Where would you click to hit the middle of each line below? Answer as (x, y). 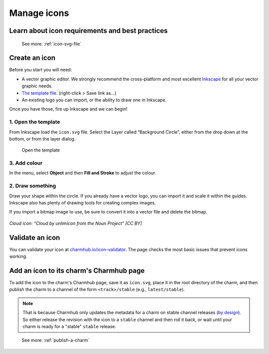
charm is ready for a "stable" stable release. (69, 326)
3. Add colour (26, 163)
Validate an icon (35, 238)
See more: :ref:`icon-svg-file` (52, 44)
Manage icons (39, 13)
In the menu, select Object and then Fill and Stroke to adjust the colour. (83, 173)
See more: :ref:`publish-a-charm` (56, 340)
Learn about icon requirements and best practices (88, 31)
